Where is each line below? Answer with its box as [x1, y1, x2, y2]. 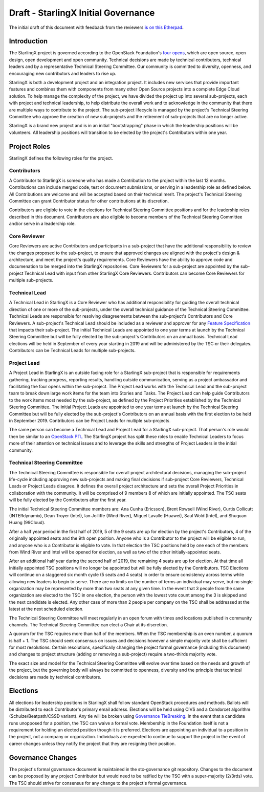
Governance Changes [9, 753, 77, 762]
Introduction [9, 37, 48, 45]
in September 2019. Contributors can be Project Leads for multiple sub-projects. [9, 418, 171, 423]
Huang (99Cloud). [9, 520, 45, 526]
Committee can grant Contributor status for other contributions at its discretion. [9, 198, 169, 204]
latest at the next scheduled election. [9, 606, 84, 612]
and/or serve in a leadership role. [9, 220, 76, 227]
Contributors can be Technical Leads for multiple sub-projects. [9, 348, 136, 353]
